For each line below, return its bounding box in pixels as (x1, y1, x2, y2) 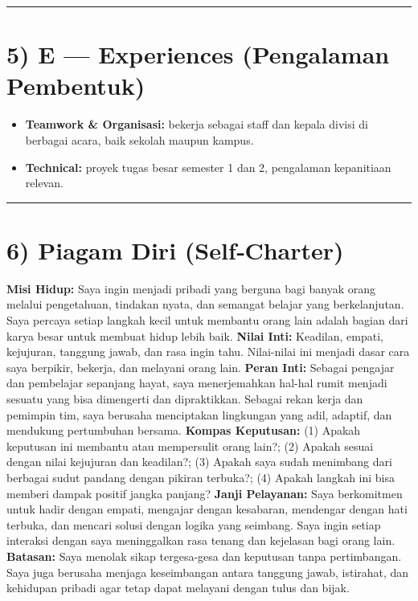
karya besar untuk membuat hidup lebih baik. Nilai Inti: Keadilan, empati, (6, 327, 383, 344)
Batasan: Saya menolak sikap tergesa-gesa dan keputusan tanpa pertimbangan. (6, 547, 402, 564)
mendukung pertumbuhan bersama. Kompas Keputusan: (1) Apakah (6, 422, 361, 439)
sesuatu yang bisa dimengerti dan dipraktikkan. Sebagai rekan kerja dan (6, 390, 363, 407)
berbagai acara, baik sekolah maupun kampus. (25, 131, 254, 148)
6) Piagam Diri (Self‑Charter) (6, 233, 344, 266)
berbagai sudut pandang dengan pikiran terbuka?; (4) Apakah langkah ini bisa (6, 468, 395, 485)
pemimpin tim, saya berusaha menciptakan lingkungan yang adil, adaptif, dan (6, 406, 392, 423)
